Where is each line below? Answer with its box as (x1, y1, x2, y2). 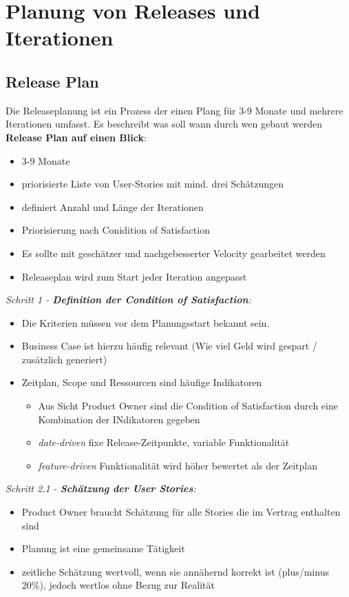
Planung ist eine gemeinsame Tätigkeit (21, 541, 185, 556)
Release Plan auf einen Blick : (6, 130, 147, 144)
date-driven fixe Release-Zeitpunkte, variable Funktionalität (38, 435, 290, 449)
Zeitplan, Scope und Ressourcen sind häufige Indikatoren (21, 375, 262, 389)
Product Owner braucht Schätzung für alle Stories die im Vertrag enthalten (21, 505, 341, 519)
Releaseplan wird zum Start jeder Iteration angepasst (21, 269, 247, 283)
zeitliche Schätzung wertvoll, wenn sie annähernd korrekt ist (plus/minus (21, 564, 329, 578)
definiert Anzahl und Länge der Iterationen (21, 199, 204, 214)
